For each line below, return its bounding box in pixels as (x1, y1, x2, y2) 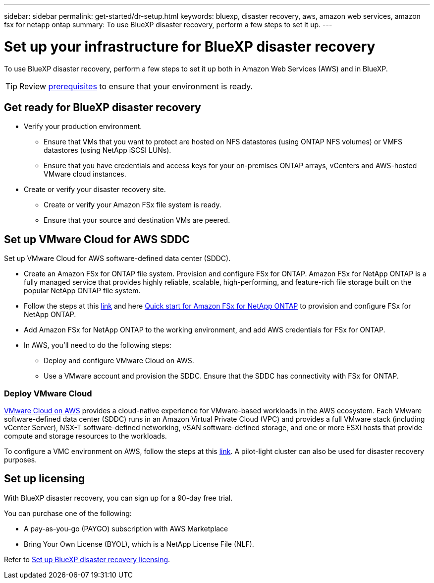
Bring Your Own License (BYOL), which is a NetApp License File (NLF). (24, 539, 254, 548)
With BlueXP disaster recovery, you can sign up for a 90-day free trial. (4, 493, 233, 502)
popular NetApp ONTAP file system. (24, 286, 141, 295)
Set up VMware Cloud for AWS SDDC (4, 233, 190, 246)
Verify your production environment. (24, 122, 142, 131)
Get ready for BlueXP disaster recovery (4, 101, 201, 114)
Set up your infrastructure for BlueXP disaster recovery (4, 38, 376, 55)
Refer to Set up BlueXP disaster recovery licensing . (4, 555, 170, 564)
